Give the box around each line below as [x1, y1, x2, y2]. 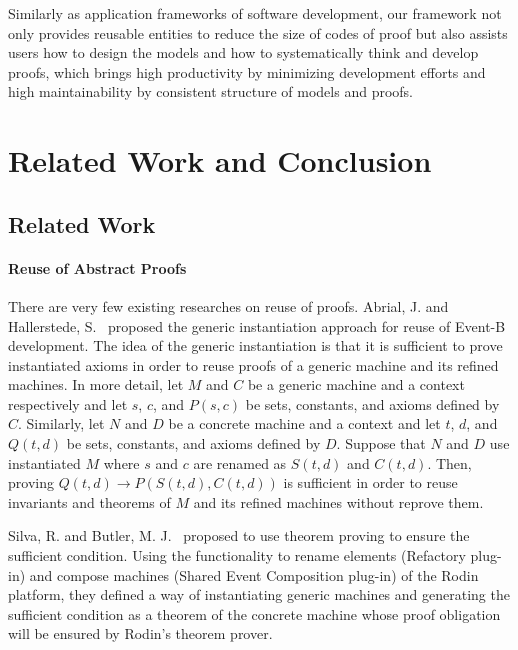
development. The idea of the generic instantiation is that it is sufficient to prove [8, 335, 503, 356]
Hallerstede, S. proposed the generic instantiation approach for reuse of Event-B [8, 315, 506, 336]
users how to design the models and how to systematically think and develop [8, 42, 479, 63]
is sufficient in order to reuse [283, 472, 458, 493]
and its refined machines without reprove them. [193, 491, 484, 512]
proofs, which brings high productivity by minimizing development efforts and [8, 61, 486, 82]
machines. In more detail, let [8, 374, 184, 395]
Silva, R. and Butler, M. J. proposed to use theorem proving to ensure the [8, 525, 470, 546]
